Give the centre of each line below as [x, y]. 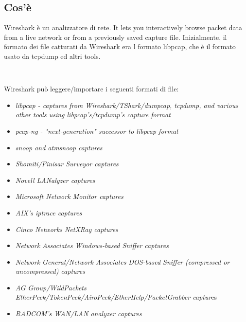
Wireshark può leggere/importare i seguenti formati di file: [91, 89]
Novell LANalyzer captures [55, 180]
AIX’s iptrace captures [49, 212]
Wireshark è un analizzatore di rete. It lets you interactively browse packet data [123, 27]
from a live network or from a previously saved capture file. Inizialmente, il [115, 37]
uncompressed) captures [50, 271]
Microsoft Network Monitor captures [69, 196]
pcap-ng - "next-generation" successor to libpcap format [97, 131]
